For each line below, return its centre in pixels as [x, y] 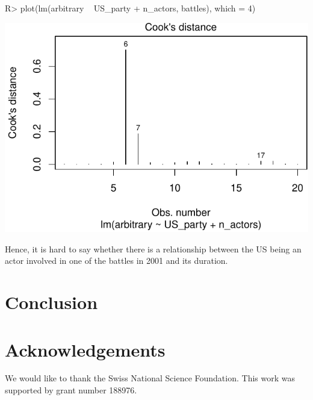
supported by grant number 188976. [71, 390]
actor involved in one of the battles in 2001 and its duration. [116, 261]
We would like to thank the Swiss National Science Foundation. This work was [150, 378]
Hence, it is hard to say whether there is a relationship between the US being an [153, 248]
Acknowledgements [85, 349]
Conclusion [51, 302]
